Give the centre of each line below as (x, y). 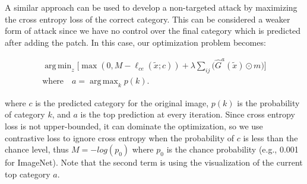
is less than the (270, 137)
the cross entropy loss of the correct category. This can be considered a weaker (148, 19)
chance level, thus (37, 149)
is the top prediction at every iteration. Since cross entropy (188, 114)
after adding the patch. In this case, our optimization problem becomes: (135, 42)
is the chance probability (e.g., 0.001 (232, 149)
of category (25, 114)
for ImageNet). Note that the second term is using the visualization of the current (154, 162)
